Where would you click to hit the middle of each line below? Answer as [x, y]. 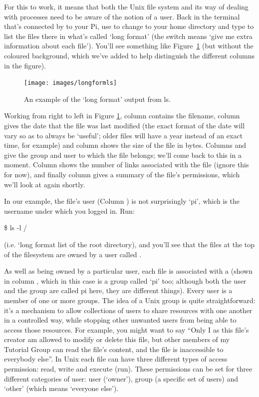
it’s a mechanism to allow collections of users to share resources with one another [128, 310]
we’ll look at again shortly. [45, 184]
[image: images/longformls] [71, 83]
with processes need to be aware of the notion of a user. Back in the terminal [122, 16]
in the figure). [25, 65]
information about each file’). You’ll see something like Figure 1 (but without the [129, 46]
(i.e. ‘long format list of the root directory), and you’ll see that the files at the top [129, 244]
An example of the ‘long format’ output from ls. [97, 99]
